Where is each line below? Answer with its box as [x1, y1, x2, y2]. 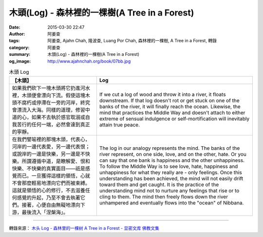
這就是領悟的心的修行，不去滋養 [12, 187, 85, 194]
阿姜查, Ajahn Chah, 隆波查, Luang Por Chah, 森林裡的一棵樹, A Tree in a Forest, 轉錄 [47, 38, 217, 44]
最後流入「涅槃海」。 [21, 209, 68, 216]
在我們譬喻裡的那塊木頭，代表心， [12, 136, 90, 143]
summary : [9, 51, 31, 57]
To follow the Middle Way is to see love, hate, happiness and [99, 163, 238, 170]
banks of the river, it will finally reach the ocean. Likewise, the [99, 103, 241, 110]
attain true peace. [99, 121, 140, 128]
